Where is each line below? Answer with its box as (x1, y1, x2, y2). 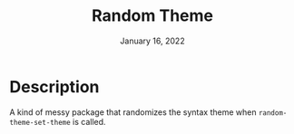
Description (9, 76, 100, 97)
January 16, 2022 (120, 35, 185, 46)
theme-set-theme (9, 118, 71, 127)
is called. (72, 116, 106, 127)
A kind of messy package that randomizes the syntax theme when (9, 106, 257, 118)
